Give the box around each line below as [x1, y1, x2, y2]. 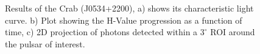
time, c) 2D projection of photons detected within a [5, 25, 198, 38]
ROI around [210, 25, 255, 38]
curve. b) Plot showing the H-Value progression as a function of [5, 13, 242, 26]
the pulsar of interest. [5, 37, 85, 50]
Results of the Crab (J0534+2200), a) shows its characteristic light [5, 2, 254, 14]
